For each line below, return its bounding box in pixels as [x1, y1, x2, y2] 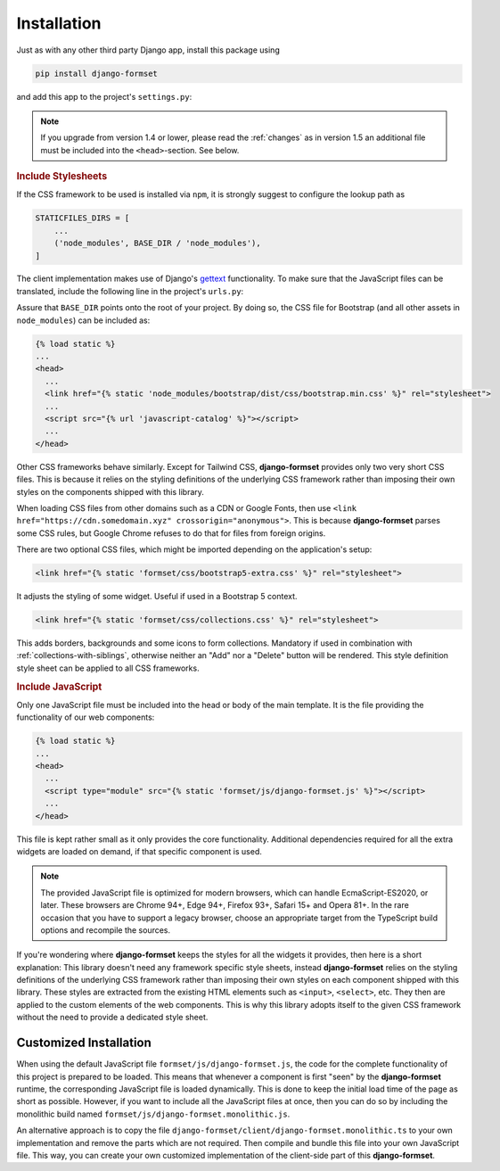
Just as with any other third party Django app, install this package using [16, 45, 280, 55]
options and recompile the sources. [40, 924, 171, 936]
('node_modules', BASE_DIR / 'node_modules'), [53, 238, 262, 249]
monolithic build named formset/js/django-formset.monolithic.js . [16, 1109, 291, 1119]
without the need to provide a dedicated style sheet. [16, 1012, 209, 1023]
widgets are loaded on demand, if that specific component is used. [16, 845, 263, 856]
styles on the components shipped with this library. [16, 486, 205, 497]
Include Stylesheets [16, 170, 108, 183]
